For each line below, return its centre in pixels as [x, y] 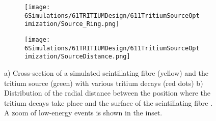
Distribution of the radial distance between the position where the [107, 93]
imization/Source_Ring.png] [72, 24]
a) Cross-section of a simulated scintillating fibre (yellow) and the [106, 72]
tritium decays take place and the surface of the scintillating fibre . [109, 102]
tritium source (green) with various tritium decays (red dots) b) [104, 83]
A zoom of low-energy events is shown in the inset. [83, 113]
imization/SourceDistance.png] [77, 57]
